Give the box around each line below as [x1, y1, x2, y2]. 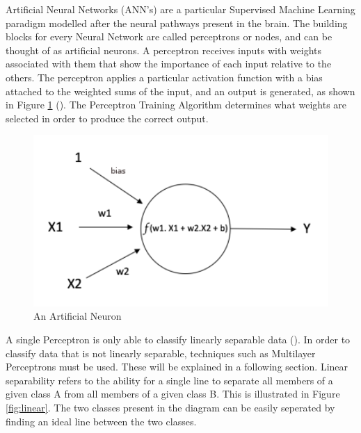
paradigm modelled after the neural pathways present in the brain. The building [6, 15, 348, 30]
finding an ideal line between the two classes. [6, 414, 197, 428]
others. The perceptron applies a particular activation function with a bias [6, 70, 323, 84]
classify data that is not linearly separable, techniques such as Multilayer [6, 345, 316, 360]
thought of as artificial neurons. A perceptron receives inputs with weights [6, 42, 322, 57]
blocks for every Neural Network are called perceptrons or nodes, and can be [6, 29, 332, 44]
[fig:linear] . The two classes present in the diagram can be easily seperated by [6, 400, 335, 414]
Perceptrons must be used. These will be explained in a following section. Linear [6, 359, 348, 374]
